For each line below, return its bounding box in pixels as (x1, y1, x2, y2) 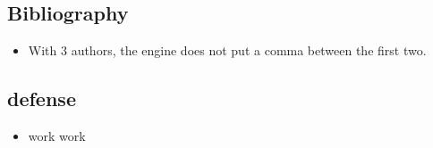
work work (28, 127, 86, 144)
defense (7, 85, 76, 112)
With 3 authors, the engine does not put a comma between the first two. (28, 41, 427, 60)
